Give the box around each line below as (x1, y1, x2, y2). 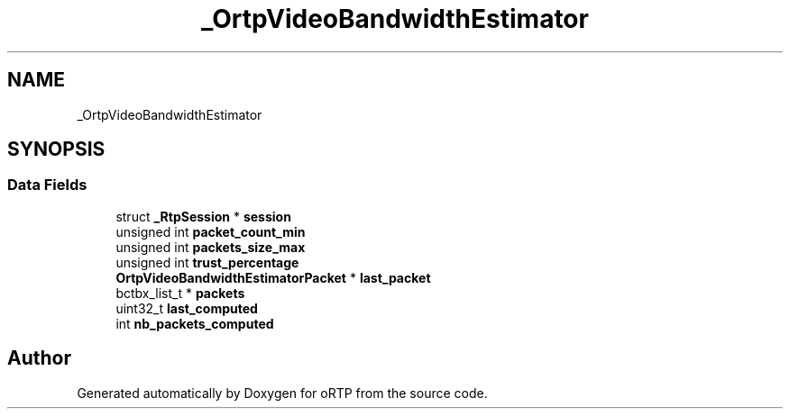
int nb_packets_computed (115, 315, 274, 331)
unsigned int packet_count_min (115, 223, 306, 240)
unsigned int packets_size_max (115, 239, 306, 255)
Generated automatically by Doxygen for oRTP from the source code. (77, 384, 488, 401)
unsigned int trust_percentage (115, 254, 299, 270)
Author (7, 347, 71, 370)
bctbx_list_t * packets (115, 285, 245, 301)
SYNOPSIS (7, 138, 106, 161)
